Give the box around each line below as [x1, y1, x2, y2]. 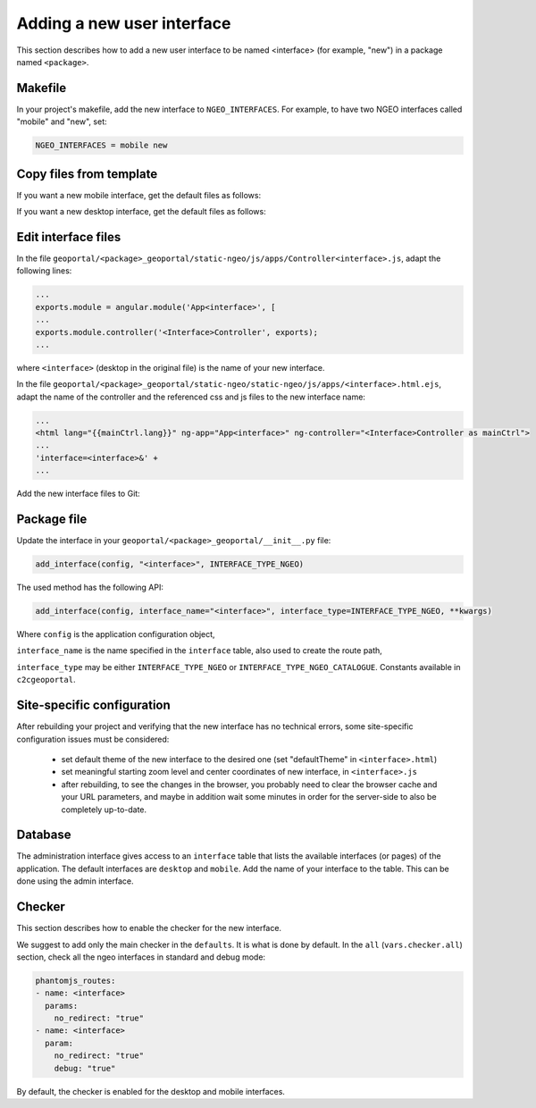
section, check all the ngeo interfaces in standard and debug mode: [16, 952, 266, 962]
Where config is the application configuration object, [16, 629, 215, 640]
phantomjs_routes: [35, 975, 116, 986]
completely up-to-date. [61, 804, 147, 815]
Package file [16, 512, 88, 527]
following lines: [16, 265, 72, 276]
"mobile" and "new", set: [16, 116, 107, 127]
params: [45, 1001, 79, 1011]
